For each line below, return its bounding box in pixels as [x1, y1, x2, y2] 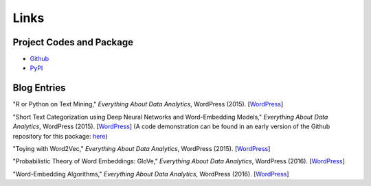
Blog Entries [12, 82, 66, 94]
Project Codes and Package [12, 36, 134, 48]
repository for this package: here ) [12, 132, 108, 140]
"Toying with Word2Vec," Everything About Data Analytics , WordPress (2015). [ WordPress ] [12, 144, 271, 152]
